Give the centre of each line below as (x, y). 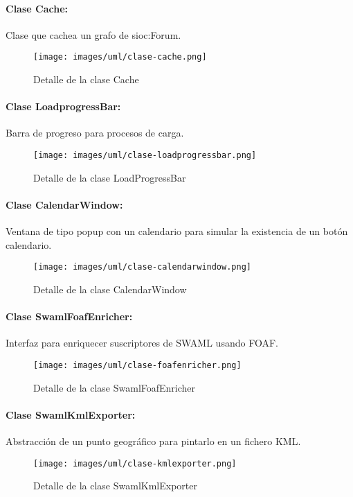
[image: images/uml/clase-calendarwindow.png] (142, 267)
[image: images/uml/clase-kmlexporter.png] (135, 463)
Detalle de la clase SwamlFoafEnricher (115, 387)
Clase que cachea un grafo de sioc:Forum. (93, 34)
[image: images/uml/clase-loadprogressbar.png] (145, 156)
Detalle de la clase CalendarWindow (110, 289)
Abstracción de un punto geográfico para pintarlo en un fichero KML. (153, 441)
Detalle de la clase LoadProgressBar (110, 177)
